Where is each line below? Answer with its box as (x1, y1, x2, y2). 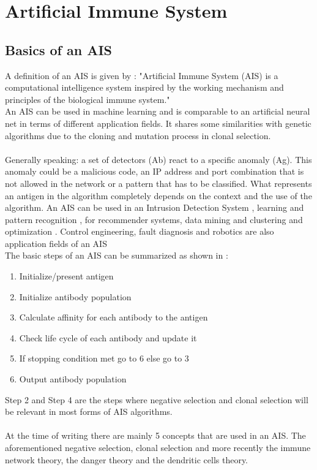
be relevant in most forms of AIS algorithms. (5, 405, 173, 418)
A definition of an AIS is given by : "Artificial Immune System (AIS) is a (5, 69, 278, 81)
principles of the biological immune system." (5, 93, 170, 105)
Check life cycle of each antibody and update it (19, 331, 197, 344)
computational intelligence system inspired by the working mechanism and (5, 81, 284, 94)
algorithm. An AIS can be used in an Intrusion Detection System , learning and (5, 201, 304, 214)
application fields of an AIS (5, 237, 107, 249)
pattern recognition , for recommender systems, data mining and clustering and (5, 213, 303, 226)
